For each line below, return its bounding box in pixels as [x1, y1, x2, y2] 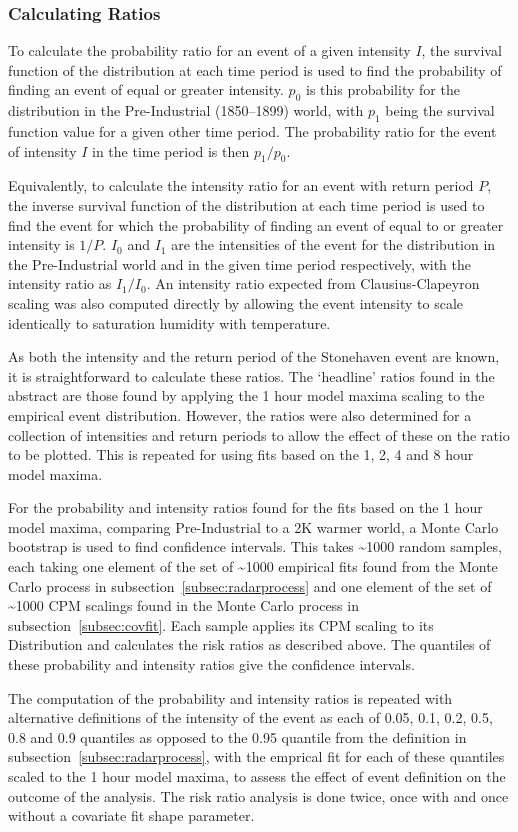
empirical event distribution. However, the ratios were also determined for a [8, 404, 472, 425]
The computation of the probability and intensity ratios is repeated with [8, 687, 453, 708]
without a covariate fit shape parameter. [8, 805, 255, 826]
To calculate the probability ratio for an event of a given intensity [8, 40, 411, 61]
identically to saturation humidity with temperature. [8, 312, 331, 333]
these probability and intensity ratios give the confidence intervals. [8, 654, 415, 675]
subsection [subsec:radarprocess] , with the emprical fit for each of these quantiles [8, 746, 505, 767]
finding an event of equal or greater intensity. [8, 79, 284, 100]
